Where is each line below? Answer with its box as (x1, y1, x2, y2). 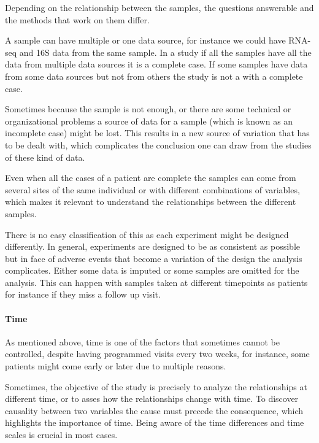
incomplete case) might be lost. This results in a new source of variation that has (5, 126, 310, 139)
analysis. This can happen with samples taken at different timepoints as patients (5, 275, 308, 288)
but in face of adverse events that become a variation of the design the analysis (5, 252, 302, 264)
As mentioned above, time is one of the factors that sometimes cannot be (5, 335, 280, 348)
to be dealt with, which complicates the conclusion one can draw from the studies (5, 138, 312, 151)
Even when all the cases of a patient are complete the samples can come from (5, 171, 296, 184)
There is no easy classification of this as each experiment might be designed (5, 228, 289, 241)
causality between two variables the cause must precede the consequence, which (5, 404, 304, 417)
